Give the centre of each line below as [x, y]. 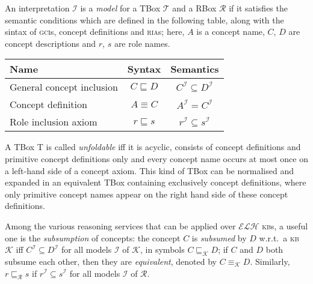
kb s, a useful [285, 225]
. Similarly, [270, 261]
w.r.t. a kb [279, 237]
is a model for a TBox [120, 8]
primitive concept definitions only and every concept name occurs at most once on [156, 158]
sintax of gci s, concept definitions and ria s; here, [95, 32]
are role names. [142, 43]
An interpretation [37, 8]
